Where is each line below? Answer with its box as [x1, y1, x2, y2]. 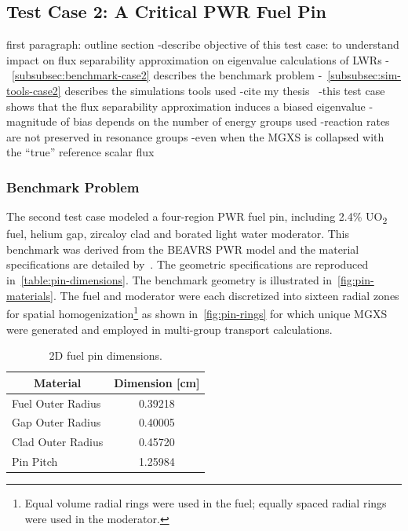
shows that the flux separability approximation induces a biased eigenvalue [6, 97, 366, 114]
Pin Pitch [12, 453, 58, 470]
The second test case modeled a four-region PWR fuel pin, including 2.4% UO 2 [6, 208, 388, 226]
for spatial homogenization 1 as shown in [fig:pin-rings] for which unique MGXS [6, 303, 388, 321]
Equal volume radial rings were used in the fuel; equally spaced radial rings [24, 495, 387, 511]
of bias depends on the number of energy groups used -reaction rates [60, 113, 390, 130]
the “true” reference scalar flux [6, 144, 155, 160]
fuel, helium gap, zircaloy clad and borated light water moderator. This [6, 225, 350, 242]
